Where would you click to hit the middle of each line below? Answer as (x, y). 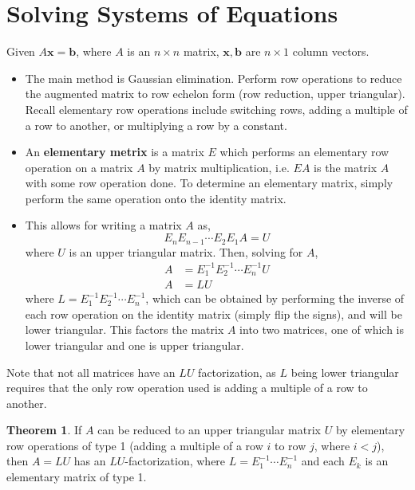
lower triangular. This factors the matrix (125, 329)
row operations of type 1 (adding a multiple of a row (135, 445)
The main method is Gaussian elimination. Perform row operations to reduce (213, 78)
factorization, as (237, 372)
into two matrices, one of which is (322, 329)
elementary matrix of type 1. (77, 477)
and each (323, 461)
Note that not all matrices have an (91, 372)
